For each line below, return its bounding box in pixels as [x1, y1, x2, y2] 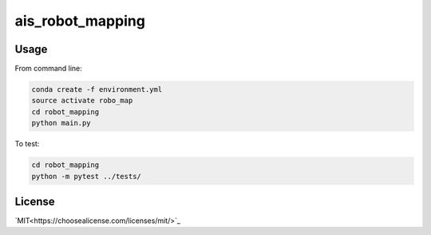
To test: [14, 139, 40, 149]
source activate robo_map [31, 96, 133, 106]
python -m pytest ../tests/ [31, 172, 141, 181]
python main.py [31, 118, 91, 128]
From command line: [14, 64, 83, 74]
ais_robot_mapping [14, 12, 145, 30]
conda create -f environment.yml [31, 85, 163, 94]
